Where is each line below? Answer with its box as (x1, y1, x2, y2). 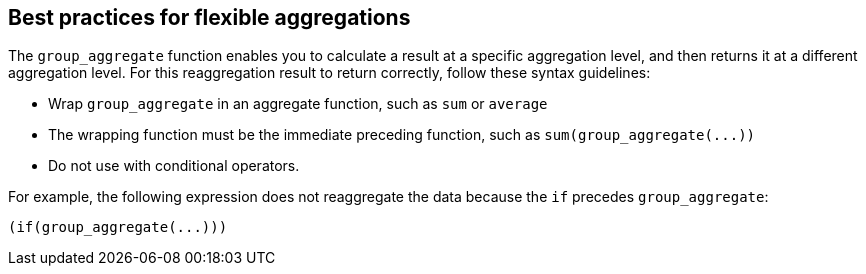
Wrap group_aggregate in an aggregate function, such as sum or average (48, 95, 548, 113)
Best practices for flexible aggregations (8, 5, 411, 30)
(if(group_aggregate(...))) (8, 219, 228, 236)
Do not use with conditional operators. (48, 157, 300, 175)
